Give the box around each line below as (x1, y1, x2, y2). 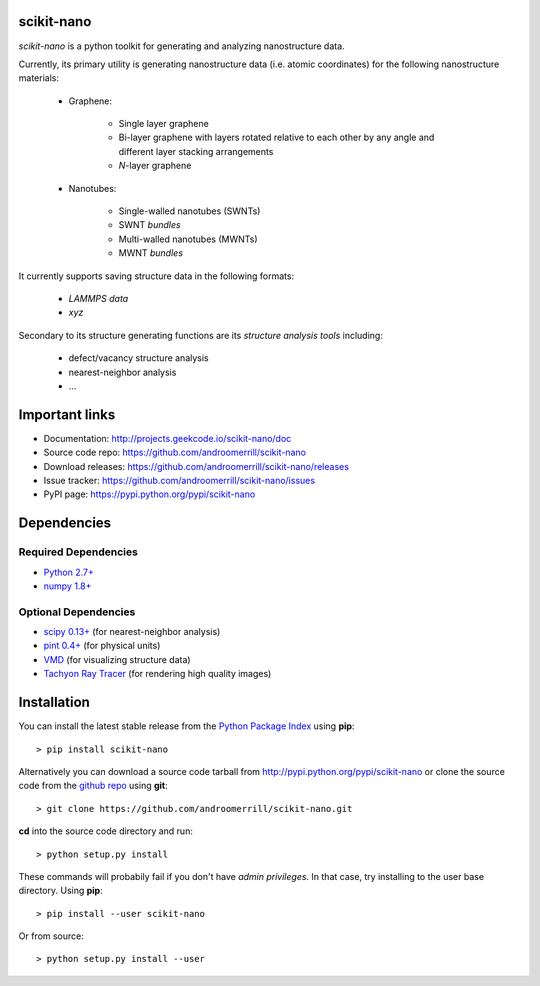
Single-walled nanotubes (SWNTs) (118, 205, 261, 217)
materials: (18, 72, 60, 84)
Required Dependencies (18, 545, 139, 559)
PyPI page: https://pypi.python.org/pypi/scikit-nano (43, 488, 256, 500)
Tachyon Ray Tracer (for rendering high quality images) (43, 668, 272, 680)
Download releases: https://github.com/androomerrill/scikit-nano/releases (43, 460, 350, 472)
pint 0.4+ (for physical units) (43, 640, 161, 652)
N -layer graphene (118, 160, 192, 172)
